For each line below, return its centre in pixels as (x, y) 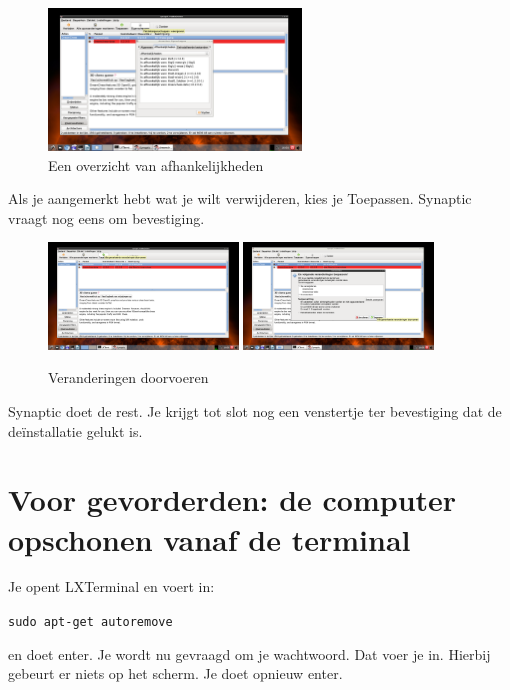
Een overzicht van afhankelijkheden (156, 164)
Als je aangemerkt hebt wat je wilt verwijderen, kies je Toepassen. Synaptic (240, 198)
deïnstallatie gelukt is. (75, 430)
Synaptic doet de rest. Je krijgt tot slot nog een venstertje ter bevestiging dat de (255, 410)
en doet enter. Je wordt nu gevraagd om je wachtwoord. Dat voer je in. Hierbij (249, 653)
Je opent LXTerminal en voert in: (111, 586)
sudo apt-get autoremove (90, 622)
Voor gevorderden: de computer (232, 499)
